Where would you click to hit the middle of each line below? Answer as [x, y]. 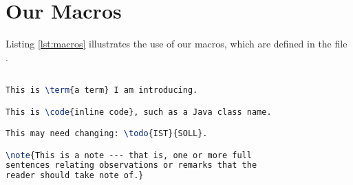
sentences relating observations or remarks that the [131, 165]
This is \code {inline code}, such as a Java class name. [139, 112]
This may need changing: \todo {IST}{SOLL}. [107, 134]
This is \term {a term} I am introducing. [102, 90]
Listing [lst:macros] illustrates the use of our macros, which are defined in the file [176, 44]
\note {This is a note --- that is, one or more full [129, 155]
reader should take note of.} [75, 176]
